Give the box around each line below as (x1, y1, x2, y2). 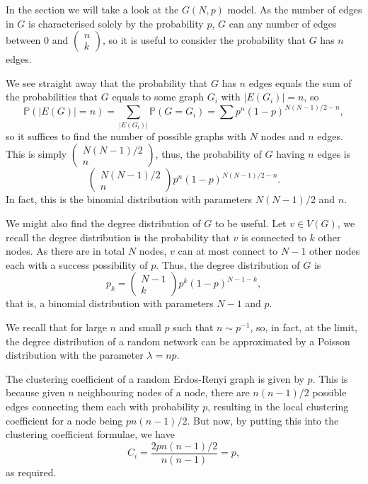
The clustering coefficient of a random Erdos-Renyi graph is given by (6, 371, 304, 386)
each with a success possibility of (6, 257, 148, 272)
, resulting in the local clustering (207, 398, 349, 413)
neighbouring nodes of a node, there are (77, 385, 250, 400)
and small (119, 319, 161, 334)
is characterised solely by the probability (28, 16, 204, 30)
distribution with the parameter (6, 347, 144, 362)
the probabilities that (6, 89, 98, 104)
